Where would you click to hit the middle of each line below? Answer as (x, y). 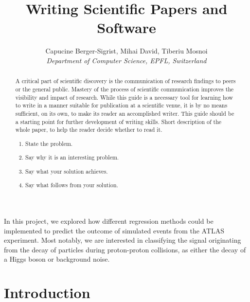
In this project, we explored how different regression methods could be (109, 221)
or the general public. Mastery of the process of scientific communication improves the (125, 89)
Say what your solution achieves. (67, 171)
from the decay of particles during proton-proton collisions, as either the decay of (125, 249)
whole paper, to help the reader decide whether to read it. (89, 130)
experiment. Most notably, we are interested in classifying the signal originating (123, 240)
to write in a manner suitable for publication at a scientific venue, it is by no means (121, 105)
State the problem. (49, 143)
